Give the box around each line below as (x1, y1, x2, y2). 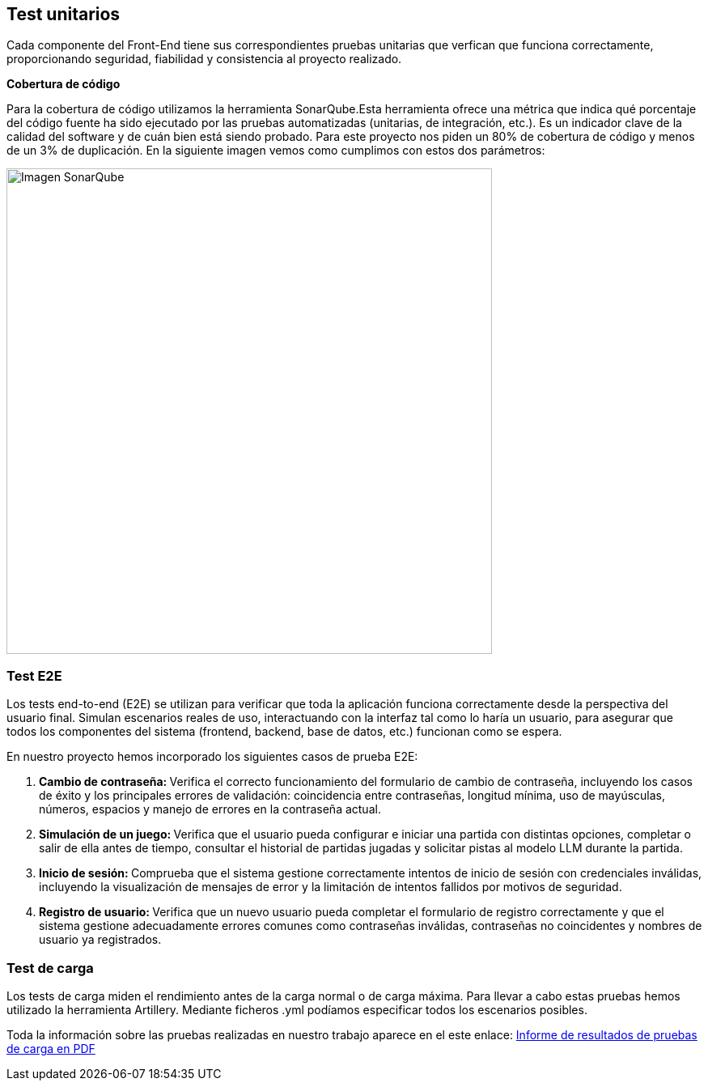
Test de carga (6, 959, 94, 976)
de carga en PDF (6, 1041, 95, 1055)
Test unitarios (6, 4, 121, 24)
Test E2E (6, 667, 62, 684)
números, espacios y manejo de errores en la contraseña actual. (39, 802, 381, 817)
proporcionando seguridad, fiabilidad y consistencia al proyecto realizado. (6, 52, 402, 66)
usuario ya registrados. (39, 932, 162, 947)
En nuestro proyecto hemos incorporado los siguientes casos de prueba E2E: (6, 749, 418, 764)
